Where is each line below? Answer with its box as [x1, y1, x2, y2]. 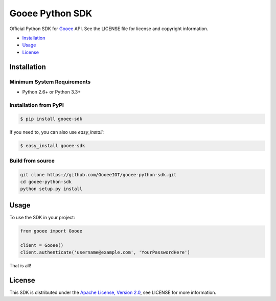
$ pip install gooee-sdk [20, 116, 83, 122]
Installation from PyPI [9, 101, 64, 108]
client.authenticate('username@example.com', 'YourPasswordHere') [20, 249, 190, 255]
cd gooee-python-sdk [20, 179, 72, 184]
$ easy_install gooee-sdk [20, 143, 85, 149]
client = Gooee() [20, 242, 64, 248]
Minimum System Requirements [9, 78, 91, 85]
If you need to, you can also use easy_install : [9, 129, 104, 135]
